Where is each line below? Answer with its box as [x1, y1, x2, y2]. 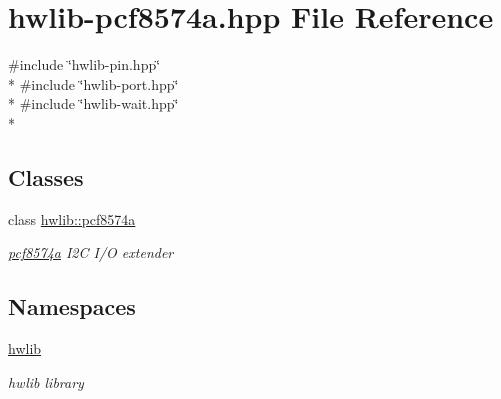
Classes [8, 161, 84, 192]
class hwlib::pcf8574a [8, 208, 136, 229]
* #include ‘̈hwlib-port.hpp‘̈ [8, 73, 179, 94]
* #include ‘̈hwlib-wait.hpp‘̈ [8, 93, 179, 114]
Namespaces [8, 291, 136, 322]
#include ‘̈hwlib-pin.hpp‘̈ [8, 54, 161, 75]
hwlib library [8, 371, 84, 392]
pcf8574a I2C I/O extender [8, 242, 174, 263]
